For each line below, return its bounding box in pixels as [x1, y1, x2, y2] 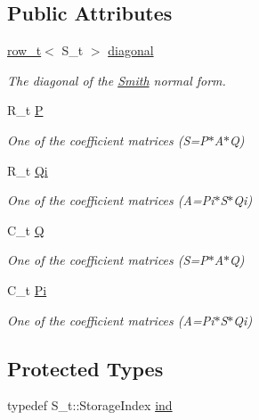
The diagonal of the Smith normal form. [7, 70, 226, 89]
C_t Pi [7, 280, 47, 299]
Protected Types [7, 354, 164, 382]
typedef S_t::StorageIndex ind [7, 396, 173, 415]
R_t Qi [7, 161, 48, 179]
